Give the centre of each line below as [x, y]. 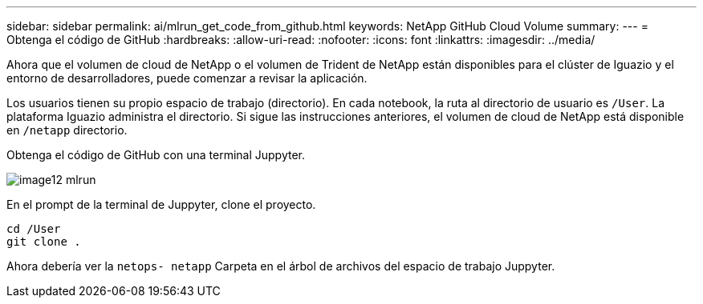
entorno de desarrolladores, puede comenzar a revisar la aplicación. [187, 78]
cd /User [34, 229]
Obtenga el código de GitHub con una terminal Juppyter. [156, 155]
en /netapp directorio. [67, 130]
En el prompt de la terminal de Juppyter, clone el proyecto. [161, 204]
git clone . [44, 242]
